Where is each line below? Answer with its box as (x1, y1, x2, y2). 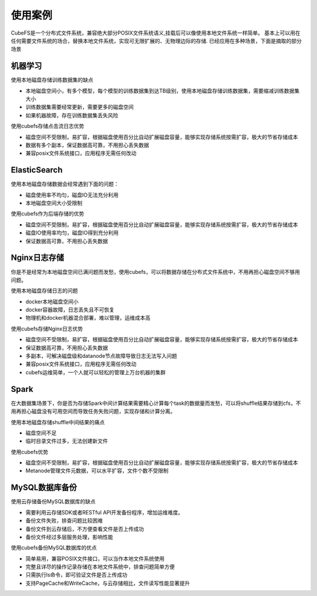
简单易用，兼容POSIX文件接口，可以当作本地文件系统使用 (25, 555, 164, 562)
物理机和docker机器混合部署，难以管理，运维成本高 (25, 314, 151, 321)
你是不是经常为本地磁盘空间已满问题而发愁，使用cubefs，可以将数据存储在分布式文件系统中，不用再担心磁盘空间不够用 (11, 268, 301, 275)
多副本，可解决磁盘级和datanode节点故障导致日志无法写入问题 (25, 353, 177, 360)
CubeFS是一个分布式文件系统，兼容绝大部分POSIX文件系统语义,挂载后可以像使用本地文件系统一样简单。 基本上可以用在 (11, 29, 301, 36)
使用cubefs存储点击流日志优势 (11, 123, 85, 130)
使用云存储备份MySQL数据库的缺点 (11, 498, 96, 505)
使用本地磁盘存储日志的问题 (11, 287, 78, 294)
